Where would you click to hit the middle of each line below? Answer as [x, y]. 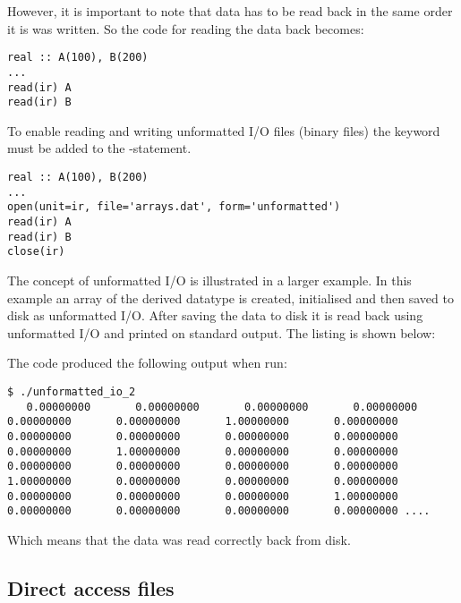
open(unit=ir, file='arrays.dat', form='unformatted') [174, 207]
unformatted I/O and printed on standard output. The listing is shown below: [222, 332]
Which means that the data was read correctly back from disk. [179, 539]
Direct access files [91, 587]
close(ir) [36, 252]
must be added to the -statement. [99, 148]
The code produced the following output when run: [147, 363]
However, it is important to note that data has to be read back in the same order [230, 11]
